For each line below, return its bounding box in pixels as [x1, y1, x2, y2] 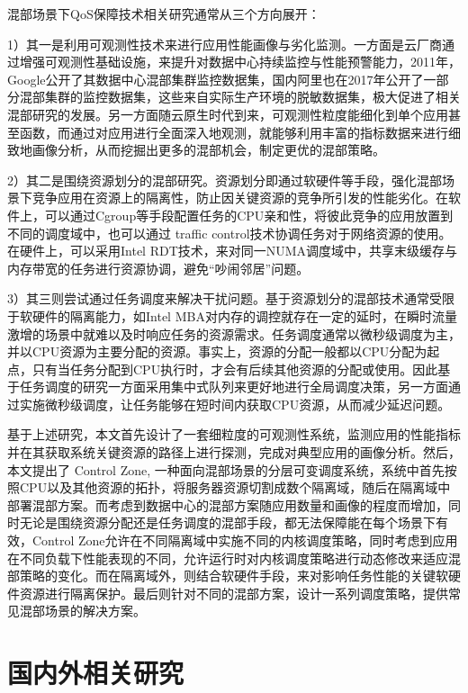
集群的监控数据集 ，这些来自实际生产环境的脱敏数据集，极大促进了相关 [44, 87, 461, 106]
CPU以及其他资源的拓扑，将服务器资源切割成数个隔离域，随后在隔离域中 [19, 478, 451, 497]
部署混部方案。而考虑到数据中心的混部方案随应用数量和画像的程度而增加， [7, 495, 448, 514]
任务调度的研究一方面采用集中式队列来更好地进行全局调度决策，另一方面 [19, 377, 448, 396]
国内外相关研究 [7, 654, 184, 691]
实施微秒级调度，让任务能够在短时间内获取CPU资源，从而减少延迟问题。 [19, 394, 451, 413]
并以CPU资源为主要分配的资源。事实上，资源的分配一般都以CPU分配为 [7, 342, 427, 361]
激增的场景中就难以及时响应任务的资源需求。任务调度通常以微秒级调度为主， [7, 324, 461, 343]
